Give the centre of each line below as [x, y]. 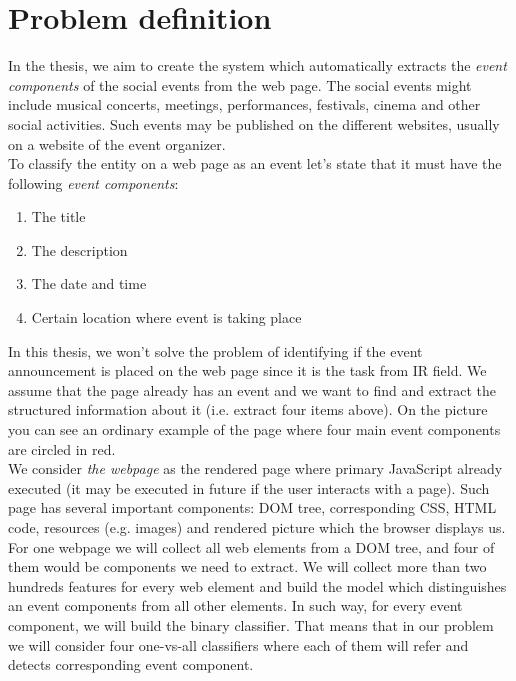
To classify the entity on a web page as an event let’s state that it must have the [255, 163]
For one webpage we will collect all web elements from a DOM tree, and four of [251, 546]
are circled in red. [62, 448]
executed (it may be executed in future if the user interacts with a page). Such [249, 487]
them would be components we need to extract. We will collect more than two [247, 566]
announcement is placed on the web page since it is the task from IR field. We [247, 370]
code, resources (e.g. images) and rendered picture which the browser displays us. [257, 527]
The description [79, 249]
